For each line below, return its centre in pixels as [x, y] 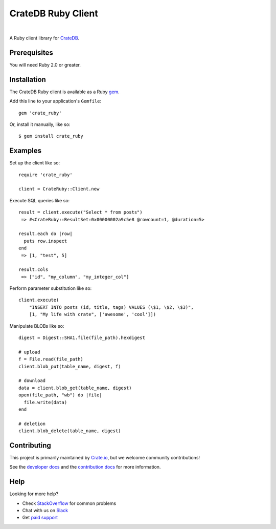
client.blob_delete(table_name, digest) [70, 431]
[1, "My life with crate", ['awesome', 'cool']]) [92, 314]
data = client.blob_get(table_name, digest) [75, 388]
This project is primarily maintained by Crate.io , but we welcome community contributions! [105, 458]
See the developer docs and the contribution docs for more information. [85, 467]
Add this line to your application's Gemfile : [55, 101]
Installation [28, 79]
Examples [26, 151]
